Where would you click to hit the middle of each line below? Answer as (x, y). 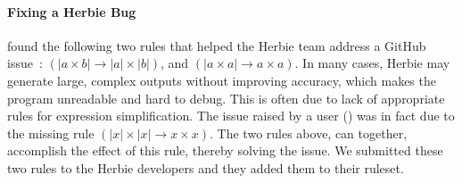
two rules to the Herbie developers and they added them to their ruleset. (206, 167)
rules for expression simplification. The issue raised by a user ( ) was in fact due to (231, 116)
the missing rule (51, 133)
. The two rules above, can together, (309, 133)
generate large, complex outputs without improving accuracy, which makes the (222, 80)
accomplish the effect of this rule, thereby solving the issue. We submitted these (225, 150)
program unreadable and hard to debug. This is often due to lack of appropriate (226, 98)
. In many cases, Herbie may (372, 63)
